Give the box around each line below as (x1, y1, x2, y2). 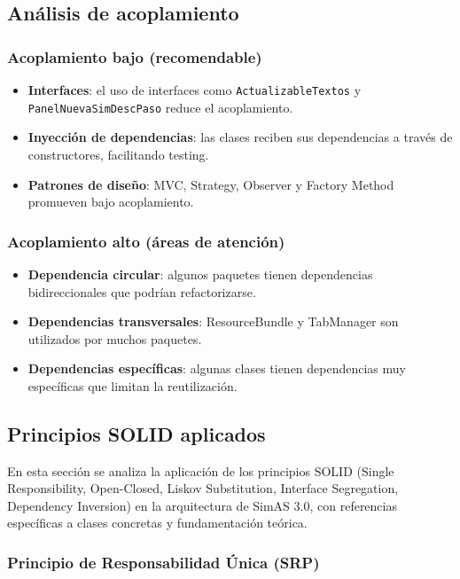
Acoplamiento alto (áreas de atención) (7, 230, 285, 252)
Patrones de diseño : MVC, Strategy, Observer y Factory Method (27, 175, 394, 193)
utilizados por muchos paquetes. (27, 329, 202, 348)
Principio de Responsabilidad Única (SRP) (7, 551, 320, 573)
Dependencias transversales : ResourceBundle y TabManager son (27, 312, 399, 331)
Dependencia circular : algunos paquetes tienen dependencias (27, 264, 373, 283)
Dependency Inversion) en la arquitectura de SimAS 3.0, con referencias (7, 496, 397, 514)
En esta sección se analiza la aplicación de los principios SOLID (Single (7, 461, 394, 480)
